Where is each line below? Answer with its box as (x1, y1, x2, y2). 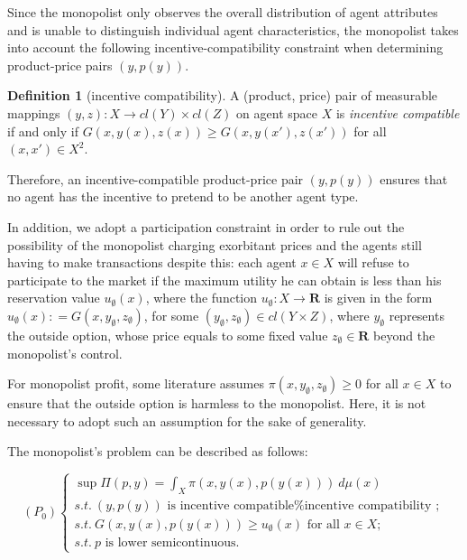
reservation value (7, 288, 100, 307)
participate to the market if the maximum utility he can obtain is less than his (7, 270, 442, 289)
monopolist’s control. (7, 343, 123, 362)
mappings (7, 103, 60, 122)
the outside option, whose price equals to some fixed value (7, 325, 328, 344)
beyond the (373, 325, 435, 344)
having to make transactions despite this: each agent (7, 253, 297, 272)
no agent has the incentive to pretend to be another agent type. (7, 187, 359, 206)
